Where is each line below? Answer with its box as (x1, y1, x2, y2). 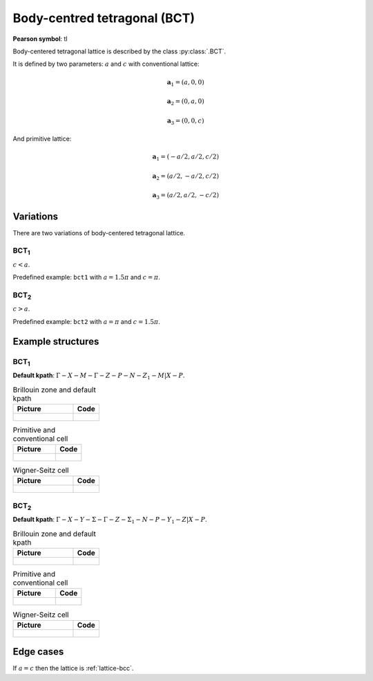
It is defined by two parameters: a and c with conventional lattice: (12, 60, 200, 69)
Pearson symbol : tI (12, 35, 68, 43)
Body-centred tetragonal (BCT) (12, 10, 195, 26)
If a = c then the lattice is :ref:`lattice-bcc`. (12, 664, 134, 673)
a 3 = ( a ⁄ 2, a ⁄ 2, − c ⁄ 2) (152, 191, 219, 201)
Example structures (12, 336, 99, 347)
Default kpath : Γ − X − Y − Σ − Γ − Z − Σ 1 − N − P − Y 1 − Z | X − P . (12, 516, 207, 525)
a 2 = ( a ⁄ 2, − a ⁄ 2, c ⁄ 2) (152, 172, 219, 181)
